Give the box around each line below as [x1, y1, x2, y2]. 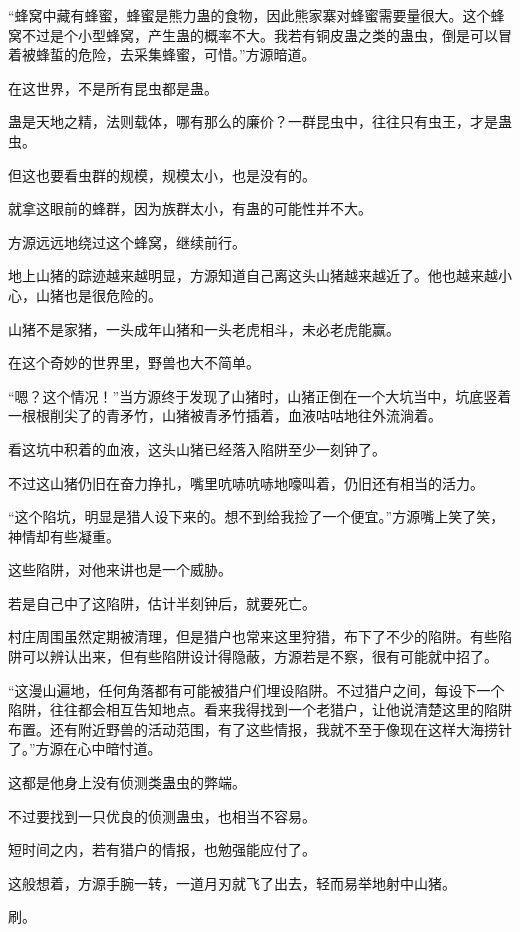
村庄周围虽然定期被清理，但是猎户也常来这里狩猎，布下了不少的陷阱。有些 [8, 626, 498, 647]
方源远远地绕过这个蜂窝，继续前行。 [8, 231, 246, 252]
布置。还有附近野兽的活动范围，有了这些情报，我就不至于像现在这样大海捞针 [8, 718, 512, 739]
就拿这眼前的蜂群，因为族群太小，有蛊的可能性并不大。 [8, 198, 372, 219]
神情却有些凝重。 [8, 525, 120, 546]
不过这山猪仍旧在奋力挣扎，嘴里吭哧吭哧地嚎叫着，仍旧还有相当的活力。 [8, 472, 484, 493]
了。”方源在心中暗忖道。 [8, 738, 162, 759]
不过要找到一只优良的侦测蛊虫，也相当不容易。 [8, 805, 316, 826]
